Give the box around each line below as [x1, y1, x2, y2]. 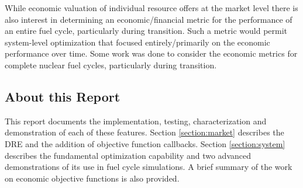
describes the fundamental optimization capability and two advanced [5, 149, 251, 161]
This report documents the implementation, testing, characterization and [5, 114, 267, 127]
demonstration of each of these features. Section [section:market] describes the [5, 126, 284, 138]
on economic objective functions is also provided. [5, 172, 180, 184]
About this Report [5, 87, 120, 105]
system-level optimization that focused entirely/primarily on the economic [5, 36, 270, 48]
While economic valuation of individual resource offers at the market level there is [5, 2, 298, 13]
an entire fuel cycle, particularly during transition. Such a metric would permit [5, 25, 288, 37]
